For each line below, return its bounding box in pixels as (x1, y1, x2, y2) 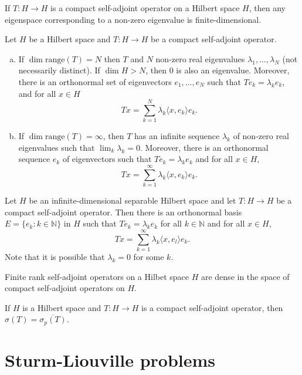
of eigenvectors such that (62, 153, 152, 165)
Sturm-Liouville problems (5, 348, 216, 372)
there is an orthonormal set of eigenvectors (18, 75, 172, 87)
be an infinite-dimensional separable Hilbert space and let (29, 194, 236, 207)
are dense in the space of (201, 270, 290, 282)
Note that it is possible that (5, 251, 105, 263)
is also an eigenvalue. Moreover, (176, 64, 290, 76)
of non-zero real (233, 130, 289, 142)
